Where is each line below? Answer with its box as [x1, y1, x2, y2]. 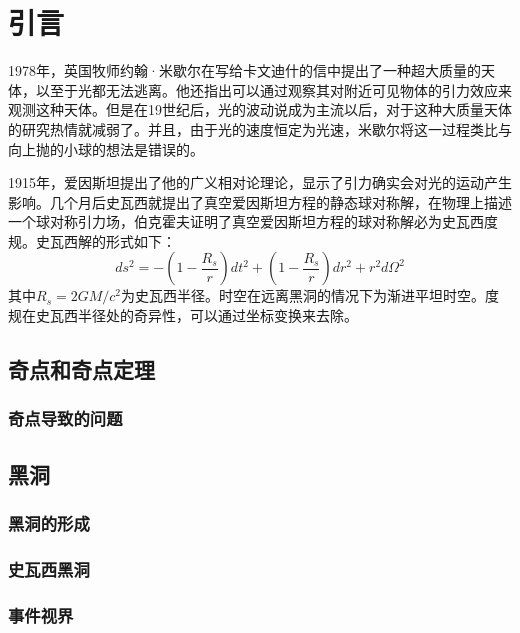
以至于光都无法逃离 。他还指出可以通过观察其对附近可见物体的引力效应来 [35, 79, 512, 100]
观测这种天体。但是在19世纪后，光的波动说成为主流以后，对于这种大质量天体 [8, 99, 512, 120]
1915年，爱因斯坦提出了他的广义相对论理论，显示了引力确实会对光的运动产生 [8, 172, 512, 193]
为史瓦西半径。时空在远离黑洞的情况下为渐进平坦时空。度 [121, 285, 500, 306]
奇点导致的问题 [8, 406, 123, 431]
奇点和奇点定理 [8, 354, 155, 385]
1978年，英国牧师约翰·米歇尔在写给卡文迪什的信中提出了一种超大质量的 [8, 60, 481, 81]
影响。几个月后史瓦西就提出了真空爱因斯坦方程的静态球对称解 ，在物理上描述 [8, 191, 512, 212]
